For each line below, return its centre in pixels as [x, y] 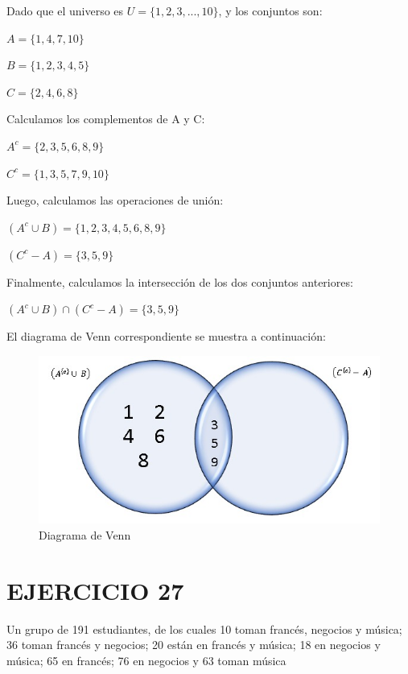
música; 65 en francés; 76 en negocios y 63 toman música [146, 660]
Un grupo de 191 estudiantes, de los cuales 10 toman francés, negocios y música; [204, 629]
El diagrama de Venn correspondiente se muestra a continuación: [166, 336]
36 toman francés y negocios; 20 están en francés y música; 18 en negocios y [194, 645]
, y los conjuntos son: [270, 10]
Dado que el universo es [65, 10]
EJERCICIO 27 [95, 590]
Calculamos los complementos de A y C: [106, 119]
